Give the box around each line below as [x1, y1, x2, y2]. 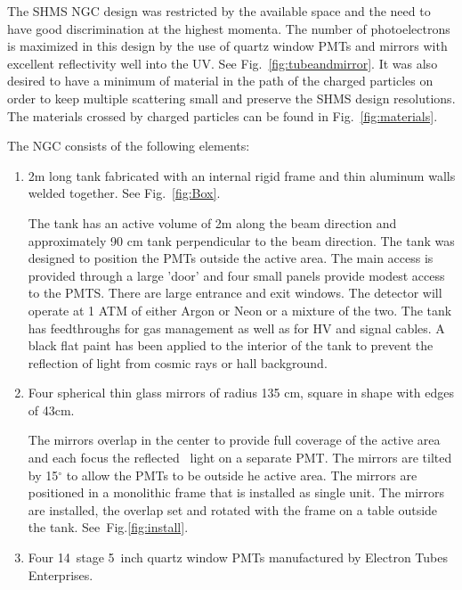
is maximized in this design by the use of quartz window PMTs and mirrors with [7, 37, 448, 55]
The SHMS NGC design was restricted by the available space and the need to [7, 2, 431, 20]
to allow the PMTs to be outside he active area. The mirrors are [66, 465, 417, 484]
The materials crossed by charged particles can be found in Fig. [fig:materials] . [7, 106, 438, 125]
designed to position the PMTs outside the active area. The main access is [28, 249, 434, 267]
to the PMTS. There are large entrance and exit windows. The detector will [28, 283, 442, 302]
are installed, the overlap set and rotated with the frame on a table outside [28, 500, 438, 519]
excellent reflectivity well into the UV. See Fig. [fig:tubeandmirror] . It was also [7, 53, 438, 72]
